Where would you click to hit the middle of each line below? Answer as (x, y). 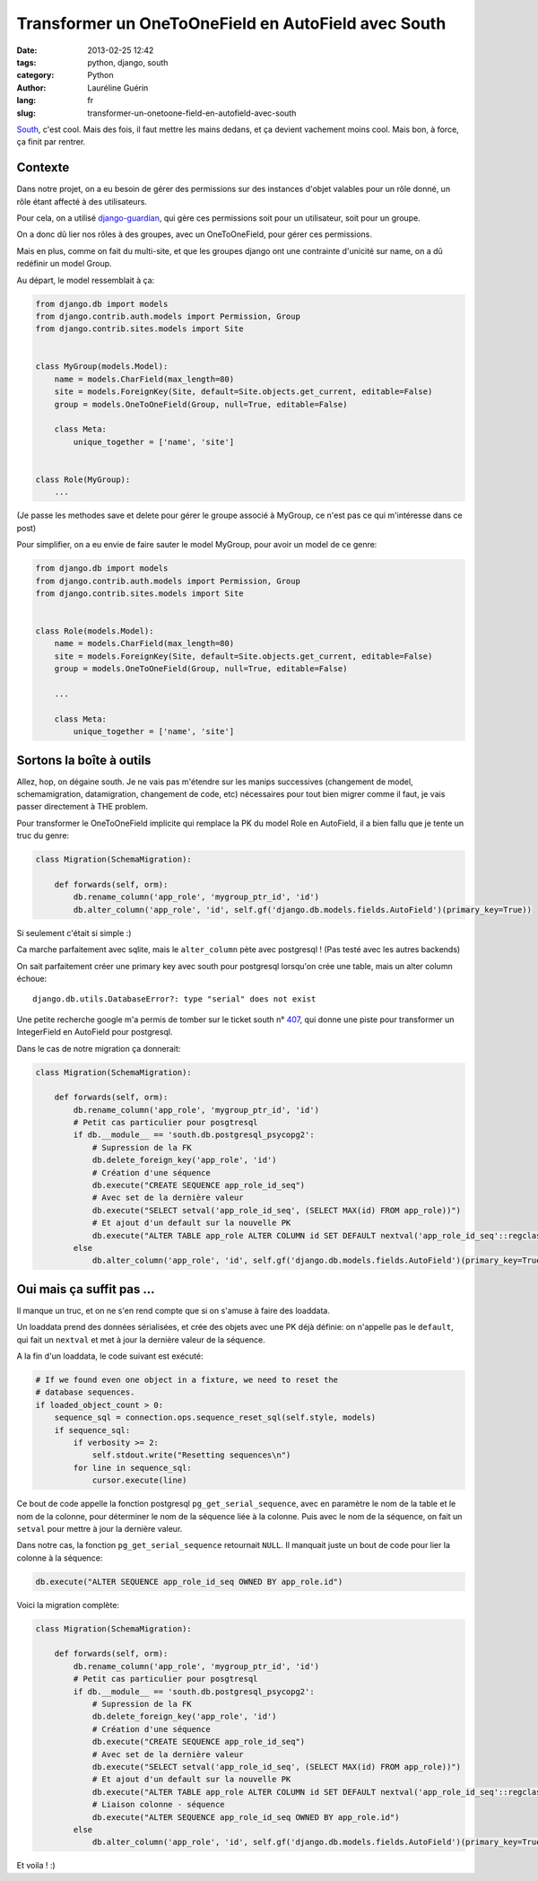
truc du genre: (43, 836)
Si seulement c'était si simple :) (74, 932)
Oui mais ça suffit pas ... (86, 1289)
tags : (26, 62)
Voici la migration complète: (68, 1605)
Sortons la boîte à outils (84, 760)
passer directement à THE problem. (82, 807)
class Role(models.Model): (95, 631)
